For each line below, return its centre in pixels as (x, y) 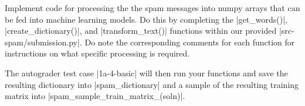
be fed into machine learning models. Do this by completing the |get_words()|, (146, 19)
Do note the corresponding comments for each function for (190, 42)
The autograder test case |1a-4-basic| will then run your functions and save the (146, 73)
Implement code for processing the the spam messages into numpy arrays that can (152, 8)
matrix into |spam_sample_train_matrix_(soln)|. (95, 96)
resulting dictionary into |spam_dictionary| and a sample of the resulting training (152, 84)
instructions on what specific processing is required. (97, 53)
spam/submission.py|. (43, 42)
